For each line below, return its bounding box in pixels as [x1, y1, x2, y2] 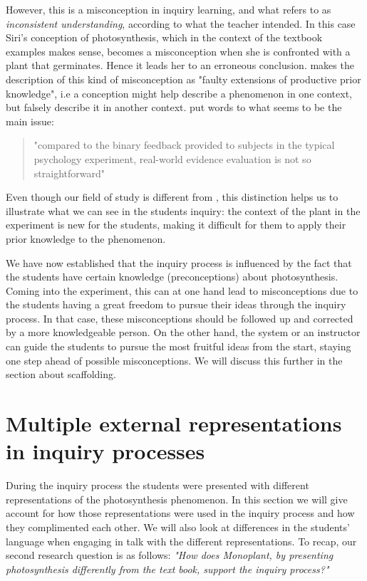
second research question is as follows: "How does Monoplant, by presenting [6, 548, 334, 562]
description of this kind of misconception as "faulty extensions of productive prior [6, 71, 361, 86]
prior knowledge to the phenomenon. [6, 231, 166, 246]
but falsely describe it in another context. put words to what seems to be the [6, 100, 342, 115]
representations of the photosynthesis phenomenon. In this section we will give [6, 491, 348, 506]
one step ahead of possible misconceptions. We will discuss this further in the [6, 352, 343, 367]
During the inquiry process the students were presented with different [6, 478, 309, 493]
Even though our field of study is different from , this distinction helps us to [6, 189, 338, 204]
